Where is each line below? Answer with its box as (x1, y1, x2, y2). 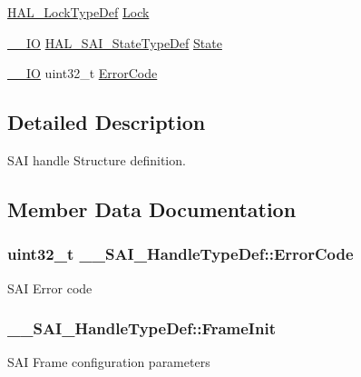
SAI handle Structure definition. (7, 150, 186, 169)
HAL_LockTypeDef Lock (7, 3, 150, 21)
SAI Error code (7, 278, 93, 297)
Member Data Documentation (7, 194, 297, 223)
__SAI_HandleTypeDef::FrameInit (7, 317, 276, 340)
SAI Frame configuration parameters (7, 352, 210, 372)
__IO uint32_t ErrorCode (7, 64, 158, 83)
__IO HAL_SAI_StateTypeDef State (7, 33, 222, 52)
